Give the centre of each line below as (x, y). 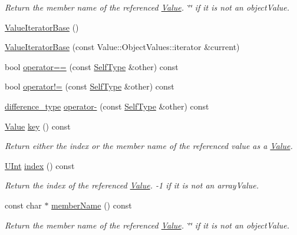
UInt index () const (40, 165)
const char (23, 205)
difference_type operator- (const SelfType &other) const (107, 106)
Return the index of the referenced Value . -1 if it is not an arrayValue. (132, 185)
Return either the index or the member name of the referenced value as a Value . (149, 146)
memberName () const (92, 205)
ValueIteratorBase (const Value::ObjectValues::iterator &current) (122, 47)
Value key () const (38, 126)
